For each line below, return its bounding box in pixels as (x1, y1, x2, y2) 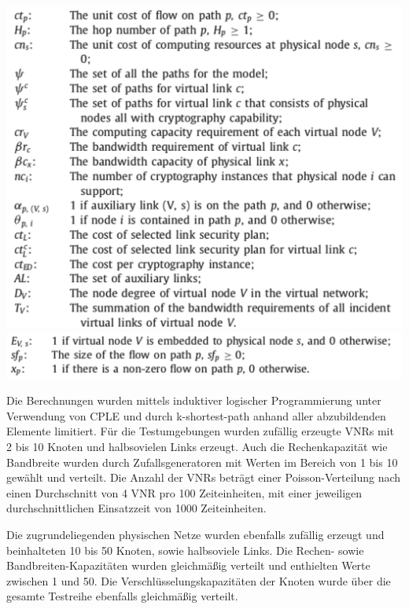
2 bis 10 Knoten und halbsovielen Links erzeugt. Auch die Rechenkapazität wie (6, 438, 388, 455)
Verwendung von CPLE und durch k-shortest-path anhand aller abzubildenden (6, 407, 386, 424)
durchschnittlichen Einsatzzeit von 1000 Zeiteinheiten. (6, 500, 267, 516)
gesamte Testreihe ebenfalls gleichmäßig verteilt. (6, 588, 238, 604)
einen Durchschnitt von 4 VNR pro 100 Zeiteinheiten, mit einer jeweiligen (6, 484, 363, 501)
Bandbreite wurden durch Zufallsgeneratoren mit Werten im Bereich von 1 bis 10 (6, 453, 398, 470)
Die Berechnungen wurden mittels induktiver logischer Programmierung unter (6, 392, 381, 409)
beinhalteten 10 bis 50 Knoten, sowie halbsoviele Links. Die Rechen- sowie (6, 541, 364, 558)
